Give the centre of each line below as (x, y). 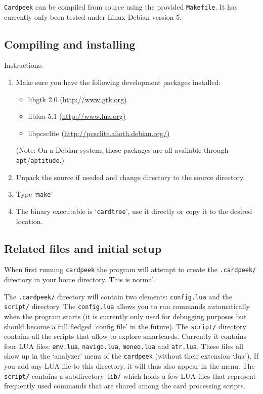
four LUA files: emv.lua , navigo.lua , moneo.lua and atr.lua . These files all (124, 346)
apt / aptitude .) (40, 160)
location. (29, 221)
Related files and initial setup (83, 248)
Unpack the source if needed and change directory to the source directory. (130, 177)
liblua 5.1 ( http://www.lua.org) (77, 116)
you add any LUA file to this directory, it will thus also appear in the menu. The (129, 366)
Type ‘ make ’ (34, 194)
